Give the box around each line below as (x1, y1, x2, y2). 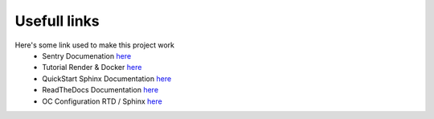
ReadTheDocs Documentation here (42, 85, 159, 95)
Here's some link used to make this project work (14, 40, 175, 50)
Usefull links (14, 12, 100, 30)
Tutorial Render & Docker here (42, 63, 142, 72)
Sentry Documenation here (42, 51, 132, 60)
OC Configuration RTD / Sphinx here (42, 96, 162, 106)
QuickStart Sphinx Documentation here (42, 73, 172, 84)
